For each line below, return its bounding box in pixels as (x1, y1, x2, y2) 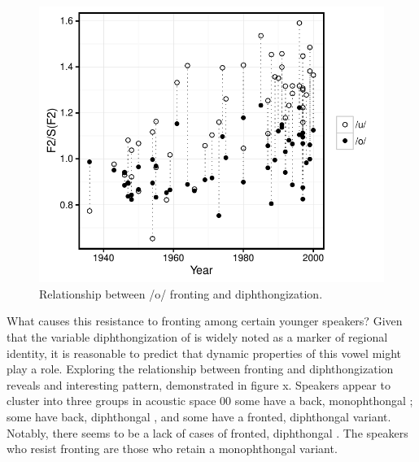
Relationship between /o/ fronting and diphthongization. (39, 285, 323, 302)
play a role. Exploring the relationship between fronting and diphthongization (7, 360, 394, 377)
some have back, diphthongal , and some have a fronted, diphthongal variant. (7, 408, 391, 425)
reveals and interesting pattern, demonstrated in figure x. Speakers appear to (7, 376, 391, 393)
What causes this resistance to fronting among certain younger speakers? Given (7, 312, 403, 329)
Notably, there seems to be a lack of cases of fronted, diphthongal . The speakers (7, 424, 408, 441)
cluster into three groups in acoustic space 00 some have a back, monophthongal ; (7, 392, 413, 409)
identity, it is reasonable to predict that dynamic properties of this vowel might (7, 344, 402, 361)
